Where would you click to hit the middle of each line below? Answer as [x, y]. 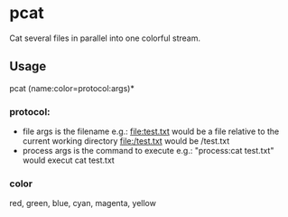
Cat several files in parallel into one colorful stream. [105, 38]
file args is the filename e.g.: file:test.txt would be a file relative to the [151, 132]
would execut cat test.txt [68, 160]
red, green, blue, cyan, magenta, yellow [83, 203]
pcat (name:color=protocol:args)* [72, 88]
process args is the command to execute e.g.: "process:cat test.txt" [148, 151]
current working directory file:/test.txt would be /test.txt [126, 141]
